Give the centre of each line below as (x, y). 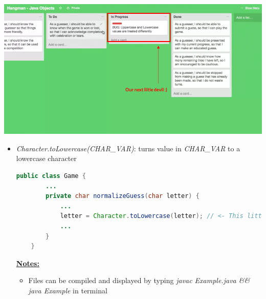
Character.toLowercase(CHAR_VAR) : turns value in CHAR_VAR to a (128, 148)
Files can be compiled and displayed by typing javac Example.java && (139, 280)
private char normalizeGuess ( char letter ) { (123, 196)
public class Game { (51, 176)
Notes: (28, 263)
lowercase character (46, 158)
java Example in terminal (68, 290)
